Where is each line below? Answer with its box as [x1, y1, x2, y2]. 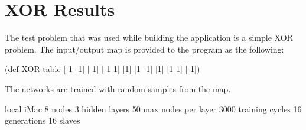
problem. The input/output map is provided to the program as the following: [5, 43, 284, 55]
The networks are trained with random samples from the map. [5, 82, 231, 95]
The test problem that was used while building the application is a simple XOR [5, 31, 293, 44]
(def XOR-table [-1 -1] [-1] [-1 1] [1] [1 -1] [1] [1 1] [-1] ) [5, 63, 200, 75]
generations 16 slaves [5, 114, 80, 126]
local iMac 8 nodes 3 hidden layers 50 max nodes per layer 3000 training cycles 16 [5, 102, 302, 115]
